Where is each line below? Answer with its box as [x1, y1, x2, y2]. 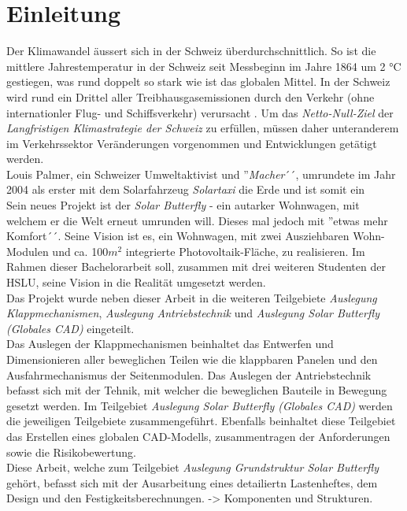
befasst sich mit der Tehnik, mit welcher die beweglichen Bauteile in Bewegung [6, 382, 387, 398]
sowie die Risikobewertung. [6, 443, 136, 460]
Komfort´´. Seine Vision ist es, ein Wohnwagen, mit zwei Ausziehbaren [6, 228, 350, 244]
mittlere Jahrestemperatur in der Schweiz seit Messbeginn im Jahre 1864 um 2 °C [6, 57, 401, 74]
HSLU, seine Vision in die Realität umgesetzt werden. [6, 274, 266, 291]
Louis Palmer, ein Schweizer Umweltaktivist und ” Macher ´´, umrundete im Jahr [6, 165, 396, 182]
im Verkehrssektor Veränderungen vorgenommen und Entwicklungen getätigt [6, 135, 377, 151]
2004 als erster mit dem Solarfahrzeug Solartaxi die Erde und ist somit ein [6, 181, 365, 198]
